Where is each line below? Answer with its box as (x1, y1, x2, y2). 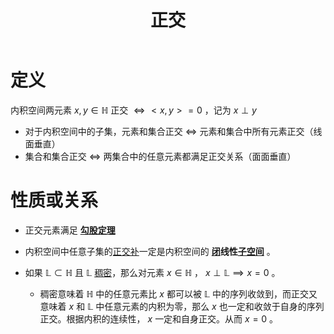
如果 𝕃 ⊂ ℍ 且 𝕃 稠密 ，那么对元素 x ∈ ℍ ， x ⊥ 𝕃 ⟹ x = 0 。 (24, 266, 281, 278)
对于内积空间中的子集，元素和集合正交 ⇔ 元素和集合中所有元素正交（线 (24, 125, 323, 137)
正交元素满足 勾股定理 (24, 224, 116, 236)
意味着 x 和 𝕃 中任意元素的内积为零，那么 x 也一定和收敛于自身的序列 (39, 300, 325, 312)
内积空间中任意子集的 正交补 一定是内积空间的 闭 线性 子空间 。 (24, 245, 276, 257)
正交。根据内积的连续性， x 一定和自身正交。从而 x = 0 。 (39, 312, 279, 325)
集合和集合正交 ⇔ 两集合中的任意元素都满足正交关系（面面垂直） (24, 150, 297, 162)
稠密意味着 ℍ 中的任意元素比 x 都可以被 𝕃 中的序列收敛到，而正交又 (39, 287, 318, 300)
